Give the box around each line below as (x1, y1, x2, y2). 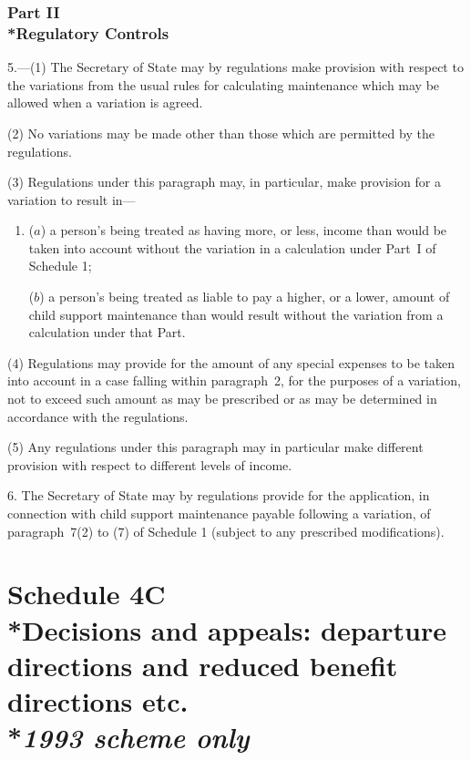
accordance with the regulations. (7, 406, 189, 426)
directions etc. (7, 682, 189, 719)
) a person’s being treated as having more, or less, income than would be (40, 221, 447, 240)
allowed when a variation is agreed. (7, 93, 203, 112)
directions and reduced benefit (7, 646, 398, 683)
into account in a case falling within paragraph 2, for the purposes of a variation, (7, 371, 461, 390)
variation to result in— (7, 190, 136, 209)
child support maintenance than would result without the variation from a (28, 304, 444, 324)
